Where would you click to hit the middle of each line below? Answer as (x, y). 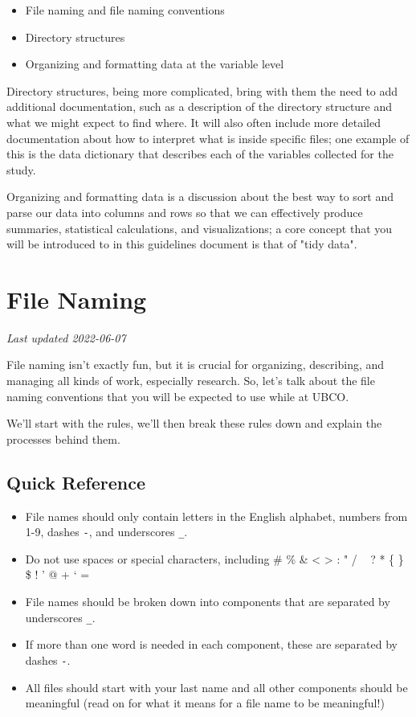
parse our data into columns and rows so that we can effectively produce (185, 212)
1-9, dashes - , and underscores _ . (106, 532)
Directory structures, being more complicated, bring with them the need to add (202, 90)
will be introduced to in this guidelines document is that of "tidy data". (182, 244)
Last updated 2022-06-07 (66, 337)
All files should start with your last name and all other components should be (216, 687)
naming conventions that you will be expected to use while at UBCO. (178, 396)
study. (21, 169)
